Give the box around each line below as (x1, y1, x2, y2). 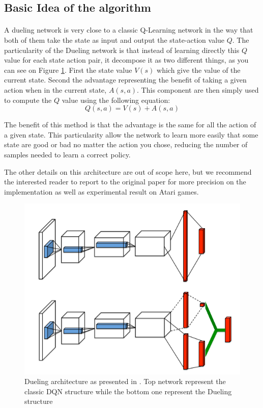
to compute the (4, 94, 52, 105)
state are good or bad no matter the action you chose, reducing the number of (4, 139, 248, 150)
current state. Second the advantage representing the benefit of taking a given (4, 74, 247, 85)
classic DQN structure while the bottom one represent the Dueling (24, 386, 232, 396)
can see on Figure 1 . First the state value (4, 64, 132, 75)
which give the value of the (157, 64, 241, 75)
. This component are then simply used (137, 84, 259, 95)
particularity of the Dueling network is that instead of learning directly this (4, 44, 240, 55)
